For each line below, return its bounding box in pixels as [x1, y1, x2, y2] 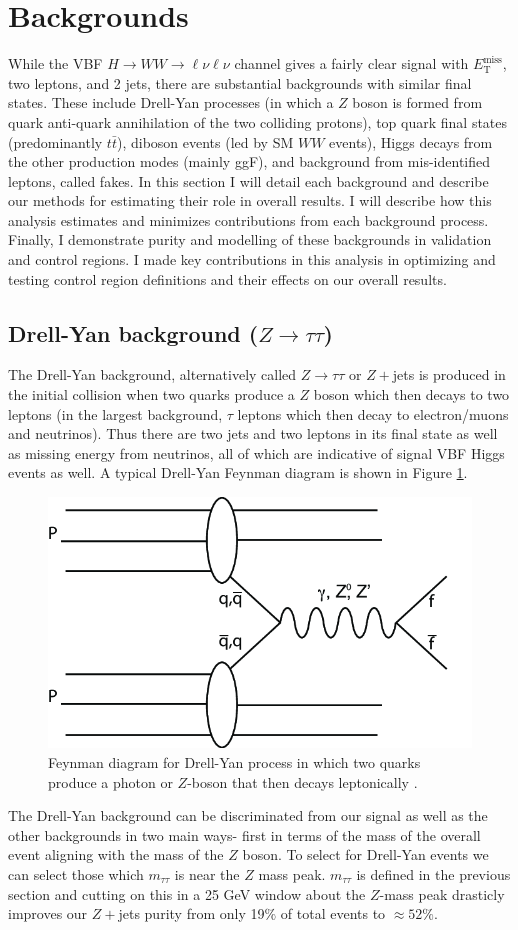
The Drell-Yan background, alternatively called [8, 364, 297, 385]
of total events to [280, 903, 386, 924]
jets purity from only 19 [118, 903, 265, 924]
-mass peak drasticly [379, 883, 505, 904]
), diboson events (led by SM [116, 131, 294, 152]
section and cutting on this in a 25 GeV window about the [8, 883, 366, 904]
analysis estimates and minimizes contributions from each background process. [8, 209, 489, 230]
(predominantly [8, 131, 103, 152]
